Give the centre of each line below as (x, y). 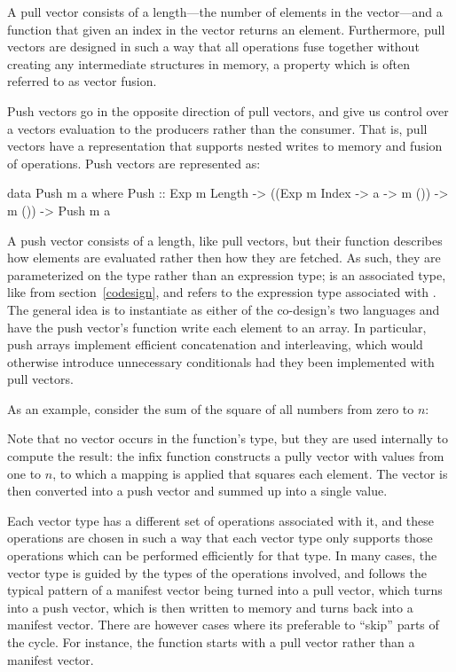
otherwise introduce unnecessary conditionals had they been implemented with (221, 361)
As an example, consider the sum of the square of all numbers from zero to (211, 408)
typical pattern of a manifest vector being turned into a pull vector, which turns (225, 590)
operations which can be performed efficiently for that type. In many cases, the (222, 555)
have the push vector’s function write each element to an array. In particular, (217, 327)
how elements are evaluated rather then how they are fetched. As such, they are (224, 258)
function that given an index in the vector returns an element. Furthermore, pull (226, 29)
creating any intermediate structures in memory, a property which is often (208, 63)
